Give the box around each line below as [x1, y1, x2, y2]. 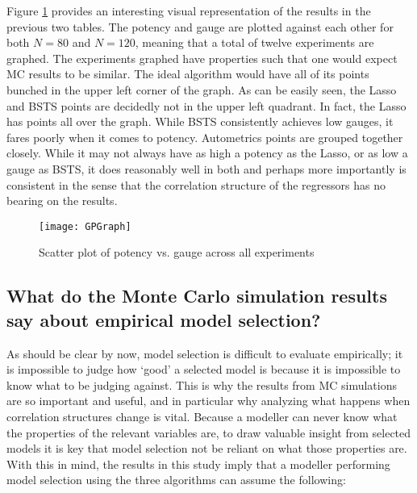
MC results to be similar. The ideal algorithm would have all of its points [6, 65, 369, 82]
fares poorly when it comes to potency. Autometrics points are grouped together [6, 128, 403, 145]
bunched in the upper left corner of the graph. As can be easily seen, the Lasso [6, 81, 397, 98]
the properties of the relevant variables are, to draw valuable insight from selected [6, 424, 411, 441]
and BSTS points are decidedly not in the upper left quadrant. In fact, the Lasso [6, 97, 407, 114]
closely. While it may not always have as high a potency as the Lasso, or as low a [6, 144, 408, 161]
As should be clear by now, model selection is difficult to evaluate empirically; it [6, 345, 403, 361]
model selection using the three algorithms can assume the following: [6, 471, 346, 488]
